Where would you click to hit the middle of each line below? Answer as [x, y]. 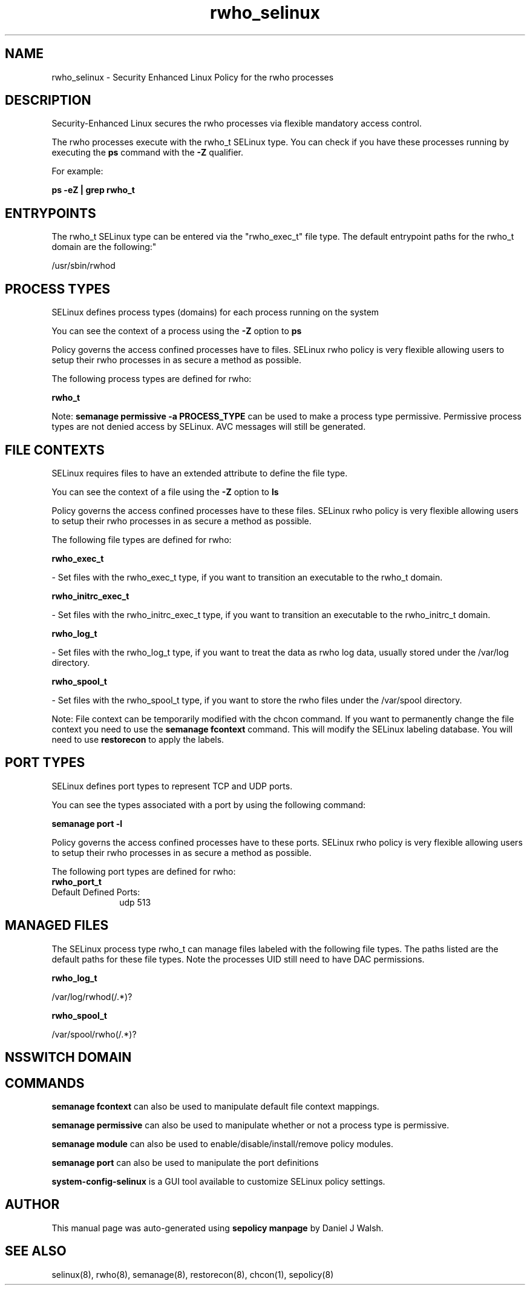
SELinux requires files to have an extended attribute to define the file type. [200, 473]
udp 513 [135, 902]
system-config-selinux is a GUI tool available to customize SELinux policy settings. [218, 1181]
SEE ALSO [36, 1251]
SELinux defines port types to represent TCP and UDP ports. [172, 786]
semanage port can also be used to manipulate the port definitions [185, 1162]
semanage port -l [87, 823]
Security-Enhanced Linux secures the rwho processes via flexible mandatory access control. [237, 123]
